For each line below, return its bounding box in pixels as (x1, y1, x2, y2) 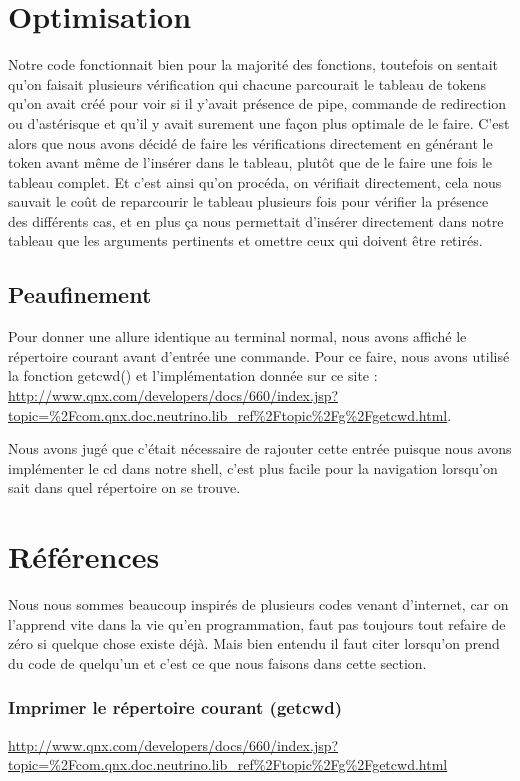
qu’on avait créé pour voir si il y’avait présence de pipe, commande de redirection (8, 93, 507, 114)
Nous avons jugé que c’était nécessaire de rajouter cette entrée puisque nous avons (8, 438, 512, 459)
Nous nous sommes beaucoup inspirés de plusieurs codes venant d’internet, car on (8, 594, 509, 615)
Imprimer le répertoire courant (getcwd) (8, 695, 342, 720)
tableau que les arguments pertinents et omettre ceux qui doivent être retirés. (8, 230, 483, 251)
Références (8, 536, 160, 577)
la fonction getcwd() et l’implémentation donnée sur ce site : (8, 365, 378, 386)
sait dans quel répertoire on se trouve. (8, 477, 241, 498)
